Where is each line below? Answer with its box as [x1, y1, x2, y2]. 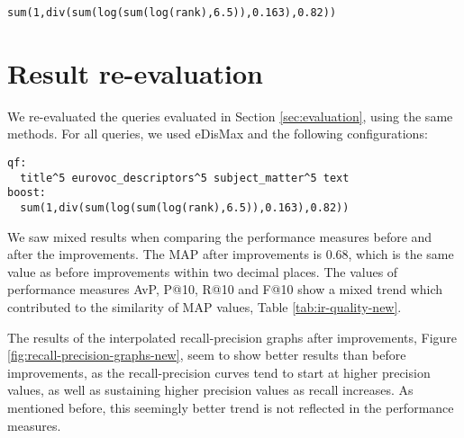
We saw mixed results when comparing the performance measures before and [7, 227, 432, 246]
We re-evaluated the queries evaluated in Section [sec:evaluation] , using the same [7, 106, 453, 125]
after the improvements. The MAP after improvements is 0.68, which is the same [7, 245, 454, 264]
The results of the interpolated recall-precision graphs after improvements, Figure [7, 327, 458, 346]
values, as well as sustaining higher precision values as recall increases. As [7, 380, 414, 399]
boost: [7, 186, 46, 200]
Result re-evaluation [7, 54, 263, 91]
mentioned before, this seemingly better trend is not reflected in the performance [7, 398, 454, 416]
